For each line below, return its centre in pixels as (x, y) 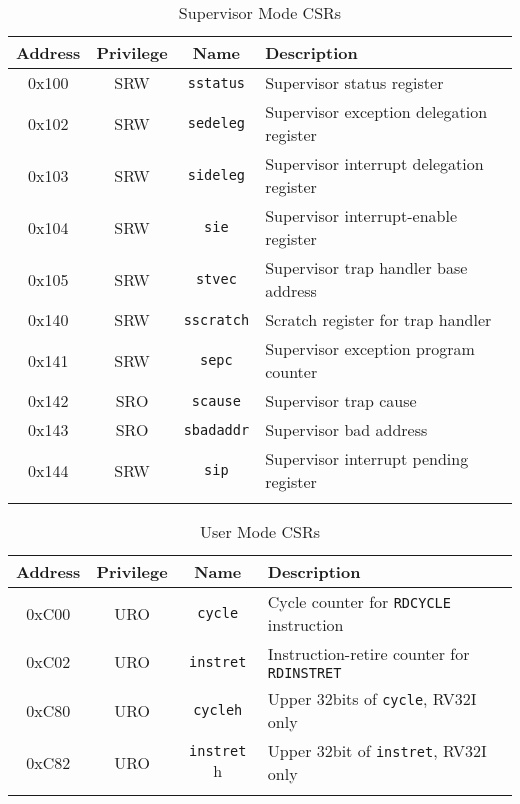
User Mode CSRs (260, 531)
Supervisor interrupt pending (367, 458)
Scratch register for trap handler (378, 319)
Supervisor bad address (346, 429)
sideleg (216, 175)
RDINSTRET (304, 673)
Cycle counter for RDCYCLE (359, 601)
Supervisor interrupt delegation (374, 163)
